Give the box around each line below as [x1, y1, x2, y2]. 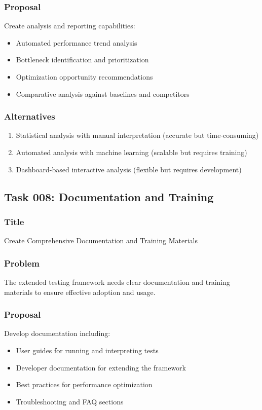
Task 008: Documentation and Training [4, 189, 214, 204]
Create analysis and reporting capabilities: [4, 20, 135, 31]
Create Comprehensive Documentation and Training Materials [4, 235, 198, 246]
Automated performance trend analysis [16, 37, 137, 48]
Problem [4, 256, 40, 269]
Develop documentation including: [4, 328, 110, 339]
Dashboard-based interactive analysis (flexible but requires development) [16, 164, 242, 174]
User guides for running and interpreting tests [16, 345, 159, 355]
